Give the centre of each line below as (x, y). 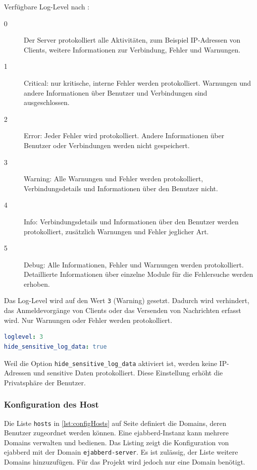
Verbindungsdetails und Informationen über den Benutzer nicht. (121, 188)
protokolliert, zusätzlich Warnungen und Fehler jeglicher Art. (116, 231)
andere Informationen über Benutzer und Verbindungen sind (116, 92)
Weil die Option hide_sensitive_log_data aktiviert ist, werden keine (111, 363)
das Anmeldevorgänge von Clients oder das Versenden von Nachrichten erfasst (123, 310)
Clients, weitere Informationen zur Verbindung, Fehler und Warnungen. (132, 49)
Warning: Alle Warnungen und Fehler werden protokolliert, (113, 179)
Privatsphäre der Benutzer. (45, 382)
